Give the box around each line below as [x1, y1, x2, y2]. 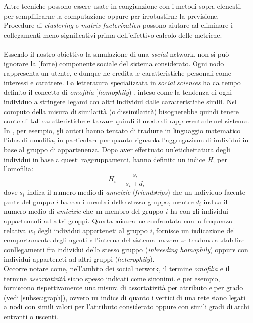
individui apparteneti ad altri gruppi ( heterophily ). [4, 254, 155, 264]
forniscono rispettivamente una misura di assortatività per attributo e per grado [4, 283, 243, 293]
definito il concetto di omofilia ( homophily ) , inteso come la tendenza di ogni [4, 87, 232, 97]
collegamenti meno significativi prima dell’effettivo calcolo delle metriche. [4, 29, 222, 40]
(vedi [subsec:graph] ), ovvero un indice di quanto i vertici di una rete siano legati [4, 292, 246, 302]
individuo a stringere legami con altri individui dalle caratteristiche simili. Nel [4, 96, 237, 106]
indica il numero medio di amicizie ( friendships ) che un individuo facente [27, 187, 245, 197]
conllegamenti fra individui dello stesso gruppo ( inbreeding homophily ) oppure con [4, 244, 248, 254]
